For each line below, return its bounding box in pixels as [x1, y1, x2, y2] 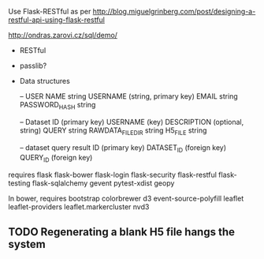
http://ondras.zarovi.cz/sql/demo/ [8, 31, 118, 39]
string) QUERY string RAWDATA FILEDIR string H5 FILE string [19, 126, 207, 137]
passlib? [19, 61, 47, 70]
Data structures [19, 77, 71, 85]
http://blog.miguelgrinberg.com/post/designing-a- [92, 7, 256, 16]
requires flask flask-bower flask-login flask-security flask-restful [8, 170, 217, 180]
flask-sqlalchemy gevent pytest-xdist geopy [32, 178, 175, 188]
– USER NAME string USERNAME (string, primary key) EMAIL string [19, 92, 238, 101]
